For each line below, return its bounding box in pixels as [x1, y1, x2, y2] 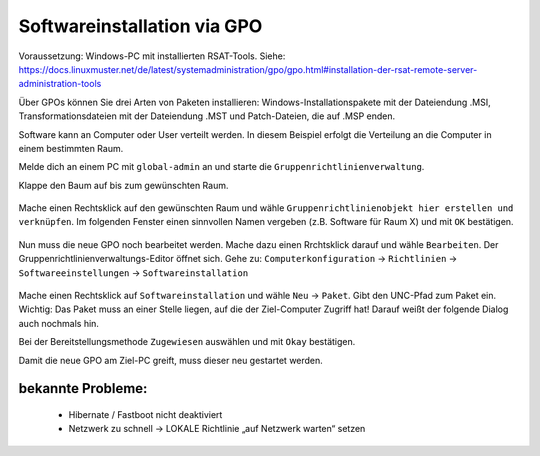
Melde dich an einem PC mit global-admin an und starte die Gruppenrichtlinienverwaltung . [18, 161, 425, 173]
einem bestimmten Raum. [18, 142, 124, 154]
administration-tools [18, 78, 102, 90]
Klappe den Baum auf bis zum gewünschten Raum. [18, 179, 229, 191]
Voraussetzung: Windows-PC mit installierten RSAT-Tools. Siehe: [18, 50, 286, 62]
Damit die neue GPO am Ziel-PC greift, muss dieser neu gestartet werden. [18, 354, 324, 366]
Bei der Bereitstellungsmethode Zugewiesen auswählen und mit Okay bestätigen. [18, 336, 356, 348]
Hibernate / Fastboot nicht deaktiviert [68, 408, 223, 420]
